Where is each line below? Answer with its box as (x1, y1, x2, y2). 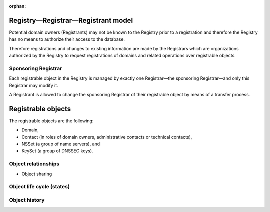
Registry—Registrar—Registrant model (9, 16, 133, 25)
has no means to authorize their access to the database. (9, 36, 125, 42)
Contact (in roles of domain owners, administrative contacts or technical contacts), (21, 134, 192, 140)
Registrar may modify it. (9, 82, 58, 88)
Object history (9, 196, 45, 203)
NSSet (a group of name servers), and (21, 141, 100, 147)
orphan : (9, 3, 26, 9)
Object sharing (21, 171, 52, 177)
